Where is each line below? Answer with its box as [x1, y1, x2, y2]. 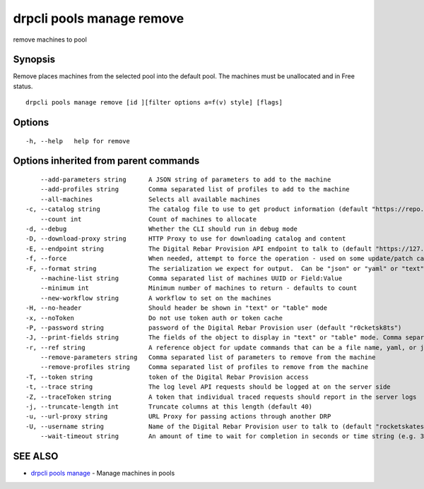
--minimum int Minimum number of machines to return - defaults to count [40, 284, 358, 292]
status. [13, 82, 33, 90]
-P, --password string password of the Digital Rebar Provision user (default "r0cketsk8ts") [25, 323, 402, 332]
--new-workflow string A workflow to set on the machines [40, 294, 272, 302]
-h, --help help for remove [25, 137, 131, 145]
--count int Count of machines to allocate [40, 215, 257, 223]
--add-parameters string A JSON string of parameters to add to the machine [40, 176, 331, 183]
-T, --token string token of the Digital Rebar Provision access [25, 373, 309, 381]
